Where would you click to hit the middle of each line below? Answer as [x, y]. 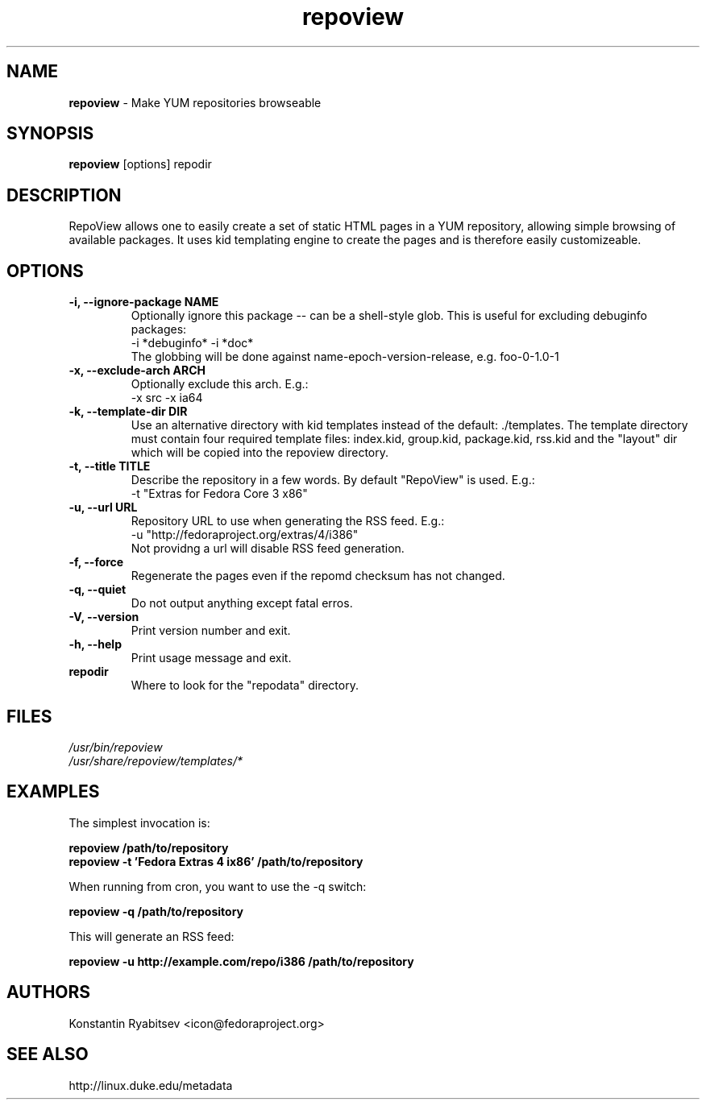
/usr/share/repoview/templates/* [156, 760]
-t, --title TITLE [110, 466]
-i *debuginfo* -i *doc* [192, 343]
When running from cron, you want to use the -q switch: [218, 886]
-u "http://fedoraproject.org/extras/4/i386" [245, 535]
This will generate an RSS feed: [152, 936]
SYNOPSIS [50, 134]
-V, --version [104, 617]
